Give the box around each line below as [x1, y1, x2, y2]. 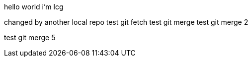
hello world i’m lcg [4, 2, 64, 11]
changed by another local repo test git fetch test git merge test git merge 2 [4, 18, 249, 26]
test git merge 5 [4, 33, 56, 42]
